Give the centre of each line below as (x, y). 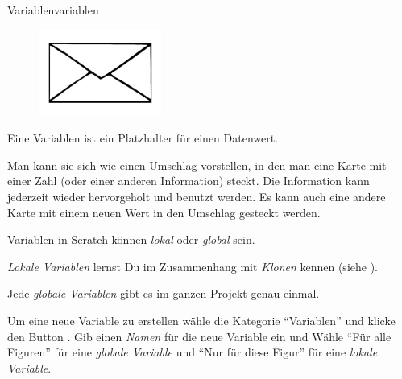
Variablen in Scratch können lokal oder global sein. (131, 239)
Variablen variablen (53, 10)
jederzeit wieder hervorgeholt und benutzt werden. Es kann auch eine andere (197, 197)
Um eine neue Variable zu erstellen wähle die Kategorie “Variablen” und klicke (201, 321)
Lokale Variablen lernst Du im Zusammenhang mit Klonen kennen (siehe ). (193, 266)
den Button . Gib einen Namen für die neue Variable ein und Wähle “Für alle (199, 336)
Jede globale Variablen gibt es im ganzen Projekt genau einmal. (164, 293)
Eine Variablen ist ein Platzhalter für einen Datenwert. (143, 138)
